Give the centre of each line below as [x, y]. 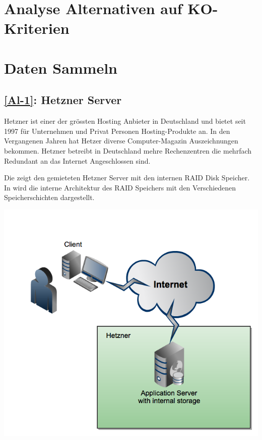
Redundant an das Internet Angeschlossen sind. [77, 160]
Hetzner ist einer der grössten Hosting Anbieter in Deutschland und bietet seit [125, 121]
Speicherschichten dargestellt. [49, 197]
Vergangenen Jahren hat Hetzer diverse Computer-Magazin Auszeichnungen [121, 141]
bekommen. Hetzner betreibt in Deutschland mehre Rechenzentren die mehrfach [128, 150]
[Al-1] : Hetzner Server [63, 100]
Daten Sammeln [61, 67]
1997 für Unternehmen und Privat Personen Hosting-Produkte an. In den [117, 131]
